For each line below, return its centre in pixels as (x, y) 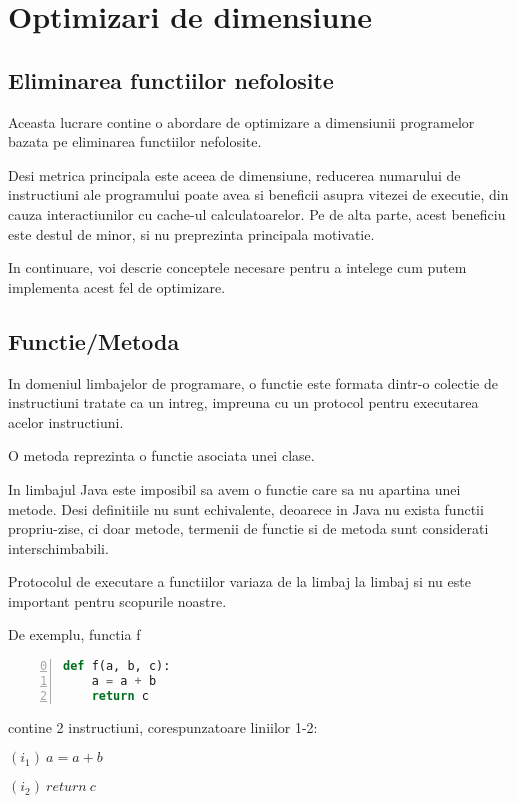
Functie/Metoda (94, 340)
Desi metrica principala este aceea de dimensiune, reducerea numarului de (234, 174)
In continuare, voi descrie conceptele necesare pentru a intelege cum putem (237, 267)
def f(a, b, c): (117, 666)
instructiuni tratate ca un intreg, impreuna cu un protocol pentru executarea (243, 402)
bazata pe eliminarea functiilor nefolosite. (135, 141)
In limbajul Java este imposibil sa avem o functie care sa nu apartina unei (234, 488)
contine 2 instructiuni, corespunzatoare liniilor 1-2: (163, 726)
